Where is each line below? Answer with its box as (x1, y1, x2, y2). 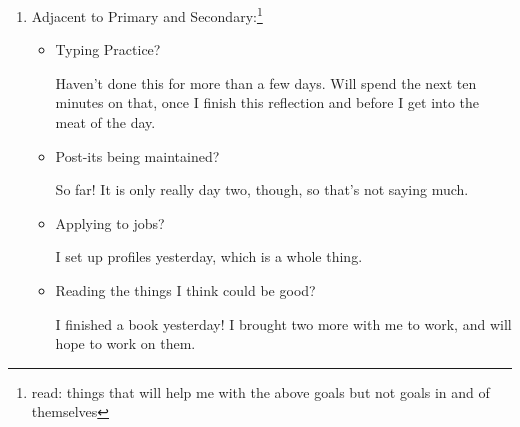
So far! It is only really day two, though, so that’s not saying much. (55, 179, 469, 200)
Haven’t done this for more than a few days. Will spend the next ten (55, 72, 477, 93)
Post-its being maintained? (55, 145, 220, 166)
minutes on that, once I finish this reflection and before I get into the (55, 92, 480, 113)
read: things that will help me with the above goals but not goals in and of (31, 381, 490, 402)
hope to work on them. (55, 333, 196, 354)
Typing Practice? (55, 39, 161, 60)
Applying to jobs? (55, 212, 165, 233)
